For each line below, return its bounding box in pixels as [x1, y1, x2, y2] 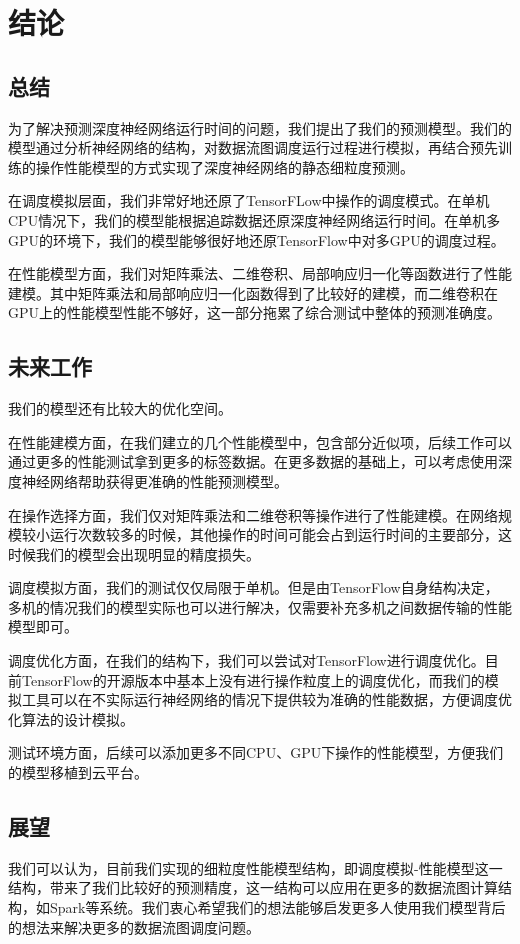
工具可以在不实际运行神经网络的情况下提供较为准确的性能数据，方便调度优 [21, 689, 512, 710]
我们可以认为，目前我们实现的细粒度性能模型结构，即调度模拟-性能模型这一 [8, 857, 503, 878]
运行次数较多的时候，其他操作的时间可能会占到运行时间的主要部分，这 [49, 524, 512, 545]
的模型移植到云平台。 [8, 762, 148, 783]
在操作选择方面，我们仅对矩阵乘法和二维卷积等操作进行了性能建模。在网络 [8, 504, 498, 525]
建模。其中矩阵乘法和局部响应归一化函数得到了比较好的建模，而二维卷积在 [8, 282, 498, 303]
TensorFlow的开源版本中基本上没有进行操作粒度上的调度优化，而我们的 [21, 669, 485, 690]
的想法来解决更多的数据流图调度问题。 [8, 916, 260, 937]
